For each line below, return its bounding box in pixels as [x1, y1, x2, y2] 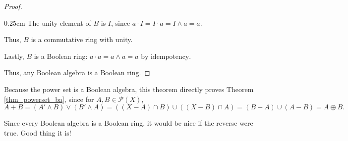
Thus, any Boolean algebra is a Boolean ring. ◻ [4, 67, 150, 78]
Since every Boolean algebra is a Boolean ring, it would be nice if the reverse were [4, 118, 253, 128]
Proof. [4, 1, 22, 11]
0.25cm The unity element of [4, 17, 91, 28]
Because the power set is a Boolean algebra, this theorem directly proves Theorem [4, 84, 254, 94]
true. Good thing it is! [4, 127, 71, 138]
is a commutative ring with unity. [31, 34, 133, 45]
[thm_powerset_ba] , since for [4, 94, 94, 104]
